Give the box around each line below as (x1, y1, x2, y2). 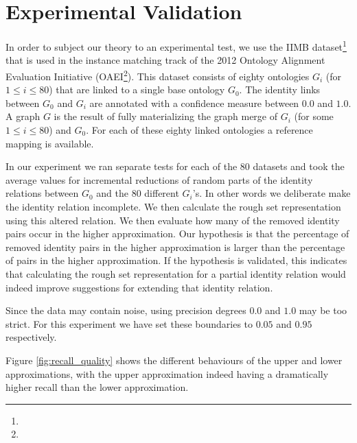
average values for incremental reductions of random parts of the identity (5, 172, 313, 187)
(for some (294, 109, 334, 123)
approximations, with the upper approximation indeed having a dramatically (5, 366, 329, 381)
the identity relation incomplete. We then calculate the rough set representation (5, 199, 341, 213)
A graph (5, 109, 41, 123)
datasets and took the (253, 159, 345, 173)
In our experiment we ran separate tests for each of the (5, 159, 238, 173)
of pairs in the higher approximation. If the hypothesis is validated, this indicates (5, 253, 347, 267)
